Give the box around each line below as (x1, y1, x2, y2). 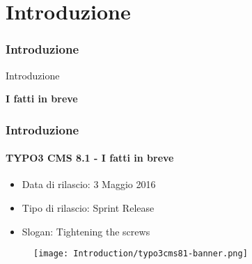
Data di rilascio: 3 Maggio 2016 (22, 177, 156, 192)
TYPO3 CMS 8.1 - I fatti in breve (6, 150, 174, 165)
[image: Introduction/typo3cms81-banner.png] (33, 249, 248, 259)
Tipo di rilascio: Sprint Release (22, 201, 155, 215)
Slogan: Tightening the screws (22, 224, 150, 238)
